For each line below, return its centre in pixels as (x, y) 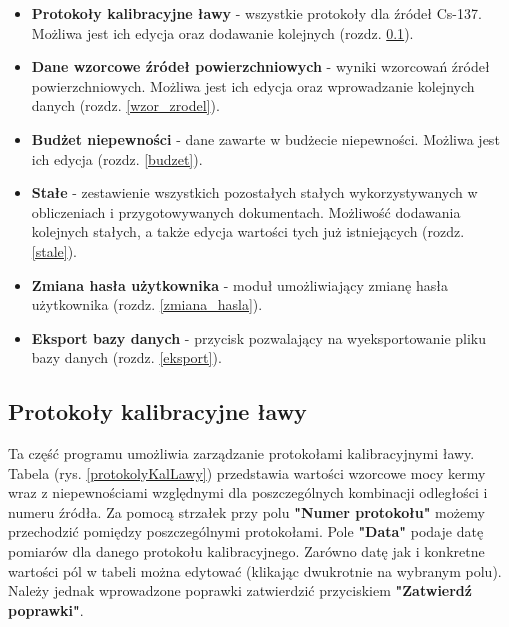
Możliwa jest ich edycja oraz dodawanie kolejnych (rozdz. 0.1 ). (222, 32)
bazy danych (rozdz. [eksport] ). (126, 357)
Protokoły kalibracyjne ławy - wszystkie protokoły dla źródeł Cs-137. (256, 13)
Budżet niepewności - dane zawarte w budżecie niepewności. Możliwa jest (265, 138)
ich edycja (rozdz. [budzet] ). (117, 158)
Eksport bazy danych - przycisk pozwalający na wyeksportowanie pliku (259, 337)
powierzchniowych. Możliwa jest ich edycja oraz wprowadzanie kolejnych (253, 85)
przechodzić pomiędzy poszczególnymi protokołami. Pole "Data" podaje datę (246, 531)
